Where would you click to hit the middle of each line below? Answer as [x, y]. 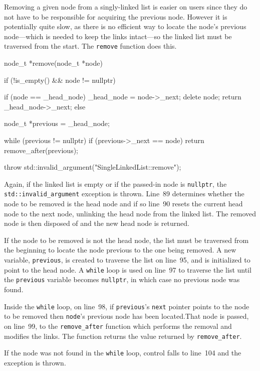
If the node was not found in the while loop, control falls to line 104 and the [123, 353]
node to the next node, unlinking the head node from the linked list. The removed [130, 213]
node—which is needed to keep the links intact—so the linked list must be [118, 36]
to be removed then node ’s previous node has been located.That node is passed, [126, 316]
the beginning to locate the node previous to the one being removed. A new [120, 250]
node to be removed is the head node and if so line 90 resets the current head [123, 204]
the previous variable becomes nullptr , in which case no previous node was [122, 279]
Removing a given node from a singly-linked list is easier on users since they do [126, 7]
